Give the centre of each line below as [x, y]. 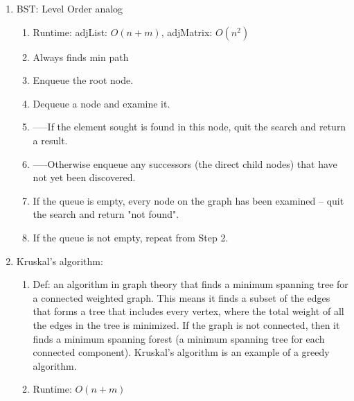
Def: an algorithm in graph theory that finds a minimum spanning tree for [191, 284]
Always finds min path [81, 57]
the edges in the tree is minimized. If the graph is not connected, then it [186, 324]
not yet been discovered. [84, 177]
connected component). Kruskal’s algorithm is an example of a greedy [181, 352]
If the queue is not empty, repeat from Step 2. [131, 237]
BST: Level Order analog [70, 8]
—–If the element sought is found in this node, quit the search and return [189, 127]
